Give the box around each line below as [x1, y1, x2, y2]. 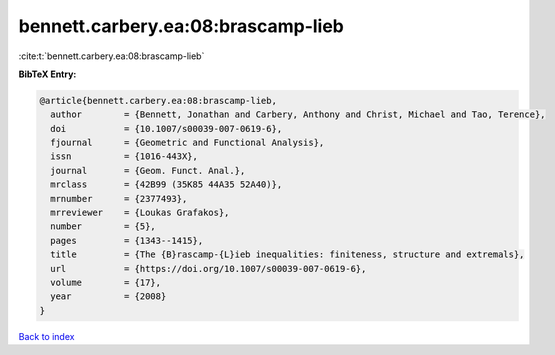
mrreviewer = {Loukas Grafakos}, [50, 207, 230, 219]
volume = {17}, [50, 277, 162, 288]
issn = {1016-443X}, [50, 151, 199, 162]
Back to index [18, 330, 75, 342]
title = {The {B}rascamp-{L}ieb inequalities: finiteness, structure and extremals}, [50, 249, 525, 260]
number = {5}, [50, 221, 157, 232]
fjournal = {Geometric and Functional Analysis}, [50, 137, 325, 149]
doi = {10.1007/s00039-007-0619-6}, [50, 123, 283, 134]
